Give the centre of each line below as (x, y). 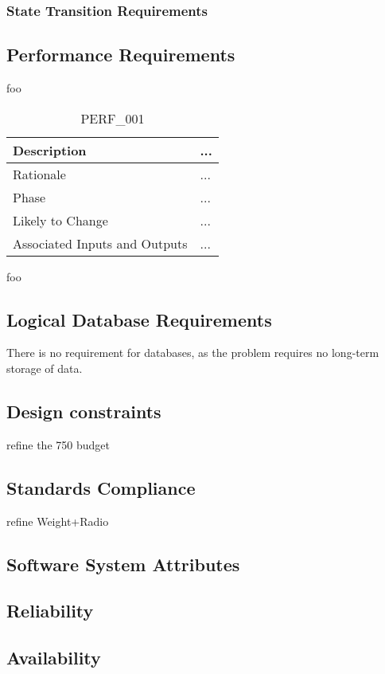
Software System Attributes (123, 564)
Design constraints (84, 411)
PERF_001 (113, 118)
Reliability (50, 611)
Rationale (39, 174)
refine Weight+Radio (58, 521)
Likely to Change (60, 220)
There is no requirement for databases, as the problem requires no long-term (193, 353)
